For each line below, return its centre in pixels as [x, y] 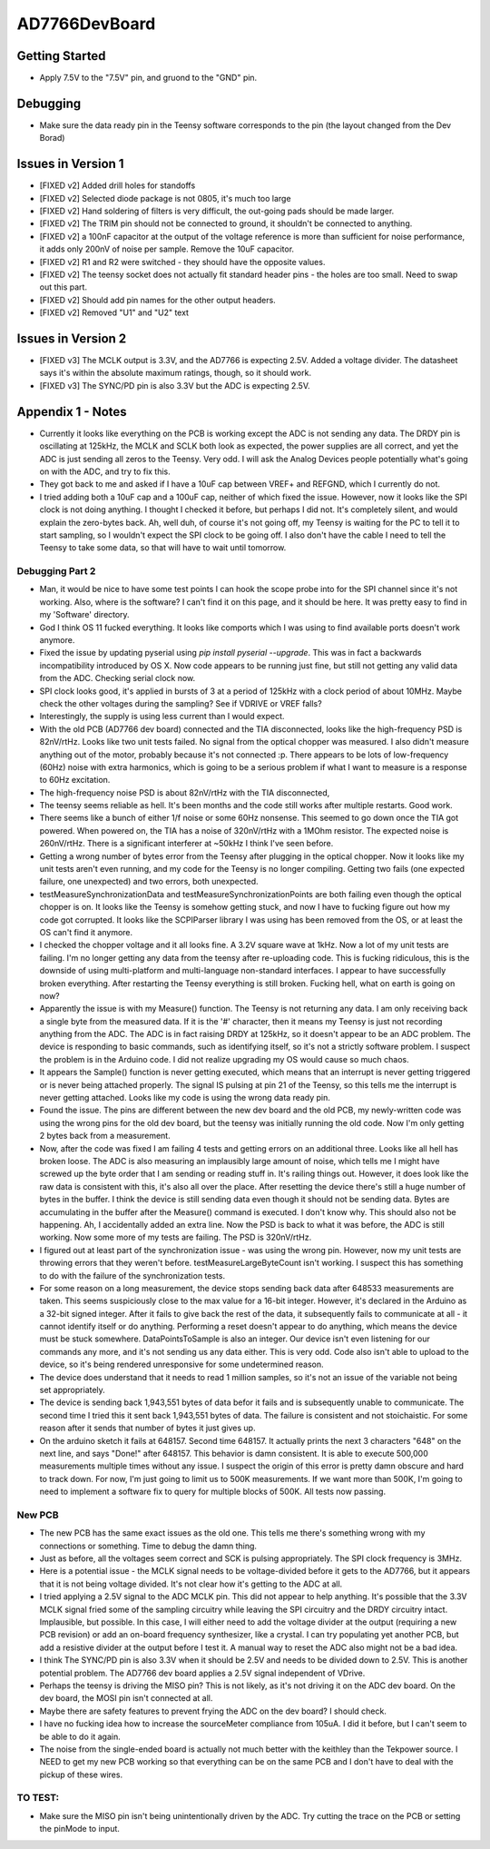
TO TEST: [38, 1798]
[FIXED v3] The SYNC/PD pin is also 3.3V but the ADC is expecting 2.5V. [175, 385]
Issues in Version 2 [72, 338]
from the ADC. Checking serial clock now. [118, 678]
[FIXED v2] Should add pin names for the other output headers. [157, 300]
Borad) [52, 138]
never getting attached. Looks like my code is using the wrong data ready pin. [185, 1098]
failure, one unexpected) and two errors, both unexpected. [149, 882]
